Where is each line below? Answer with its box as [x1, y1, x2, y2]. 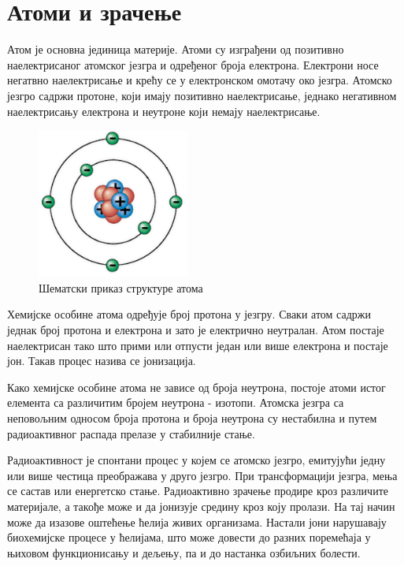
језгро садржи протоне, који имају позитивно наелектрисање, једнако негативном [7, 87, 397, 103]
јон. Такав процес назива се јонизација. [7, 352, 196, 369]
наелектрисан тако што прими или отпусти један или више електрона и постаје [7, 337, 388, 353]
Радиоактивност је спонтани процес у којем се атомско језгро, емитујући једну [7, 452, 386, 468]
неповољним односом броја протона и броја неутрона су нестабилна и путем [7, 409, 377, 426]
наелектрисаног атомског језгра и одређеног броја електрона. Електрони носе [7, 56, 379, 73]
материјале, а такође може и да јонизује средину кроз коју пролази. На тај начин [7, 497, 395, 514]
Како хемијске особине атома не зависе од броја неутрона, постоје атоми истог [7, 378, 386, 395]
